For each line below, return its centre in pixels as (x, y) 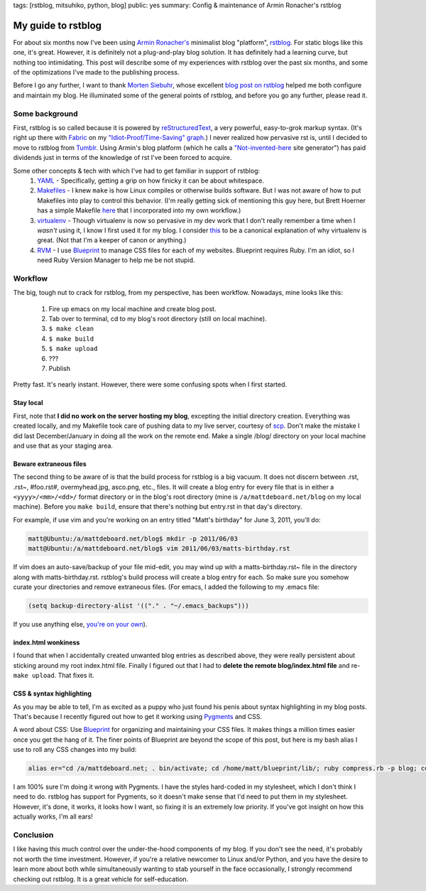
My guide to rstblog (58, 25)
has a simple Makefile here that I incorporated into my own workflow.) (139, 210)
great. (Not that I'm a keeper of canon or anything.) (112, 240)
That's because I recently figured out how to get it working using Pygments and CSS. (138, 716)
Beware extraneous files (50, 464)
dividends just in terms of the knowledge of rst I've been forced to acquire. (122, 158)
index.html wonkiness (47, 642)
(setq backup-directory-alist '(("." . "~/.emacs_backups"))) (138, 605)
